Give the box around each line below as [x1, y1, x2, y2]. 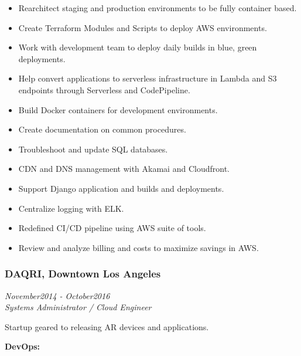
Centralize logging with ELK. [18, 202, 124, 214]
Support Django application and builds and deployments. [18, 182, 224, 194]
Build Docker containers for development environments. [18, 103, 218, 116]
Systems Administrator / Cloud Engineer [5, 301, 152, 313]
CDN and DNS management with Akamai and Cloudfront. [18, 162, 230, 175]
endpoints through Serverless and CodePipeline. [18, 83, 190, 96]
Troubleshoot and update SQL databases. [18, 143, 168, 155]
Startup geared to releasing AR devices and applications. [5, 320, 209, 333]
